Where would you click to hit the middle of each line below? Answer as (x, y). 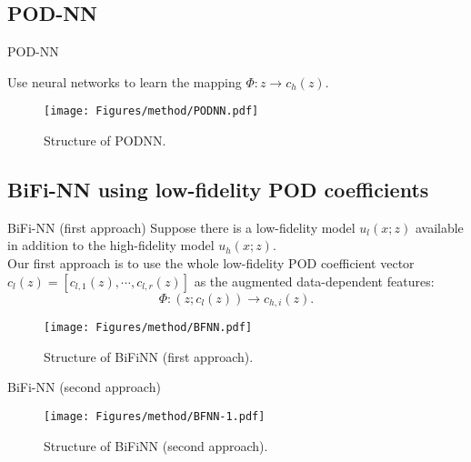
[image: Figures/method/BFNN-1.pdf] (155, 416)
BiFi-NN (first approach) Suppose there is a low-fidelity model (181, 227)
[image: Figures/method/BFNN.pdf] (148, 328)
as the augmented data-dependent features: (314, 281)
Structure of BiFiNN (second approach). (156, 445)
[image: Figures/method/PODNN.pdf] (151, 111)
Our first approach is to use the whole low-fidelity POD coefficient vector (211, 263)
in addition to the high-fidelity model (111, 245)
